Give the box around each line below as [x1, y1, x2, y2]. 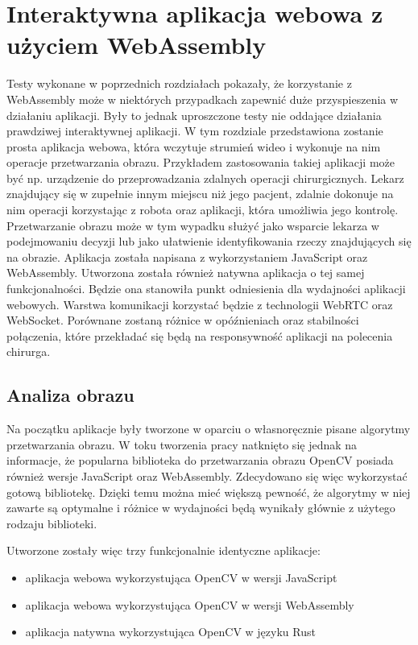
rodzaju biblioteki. [6, 515, 97, 531]
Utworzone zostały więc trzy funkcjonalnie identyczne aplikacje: [6, 542, 321, 559]
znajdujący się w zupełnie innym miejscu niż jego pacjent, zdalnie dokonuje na [6, 185, 394, 202]
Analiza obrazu [6, 382, 135, 407]
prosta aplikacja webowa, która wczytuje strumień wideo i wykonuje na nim [6, 138, 381, 155]
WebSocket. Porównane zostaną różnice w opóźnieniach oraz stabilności [6, 312, 359, 329]
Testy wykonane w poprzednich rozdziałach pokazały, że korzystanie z [6, 75, 352, 92]
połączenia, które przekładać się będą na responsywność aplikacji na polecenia [6, 327, 393, 344]
